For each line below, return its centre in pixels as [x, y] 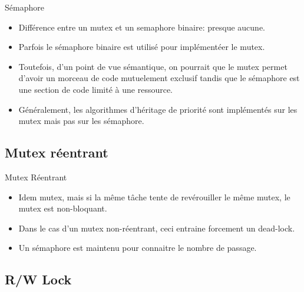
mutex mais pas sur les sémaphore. [81, 121]
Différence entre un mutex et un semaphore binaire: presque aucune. [142, 27]
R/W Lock [38, 279]
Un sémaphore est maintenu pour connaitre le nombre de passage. [138, 248]
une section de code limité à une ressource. [96, 89]
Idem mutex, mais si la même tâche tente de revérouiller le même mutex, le [154, 197]
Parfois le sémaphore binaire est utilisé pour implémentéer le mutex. [142, 47]
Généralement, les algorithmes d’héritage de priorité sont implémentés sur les [158, 109]
